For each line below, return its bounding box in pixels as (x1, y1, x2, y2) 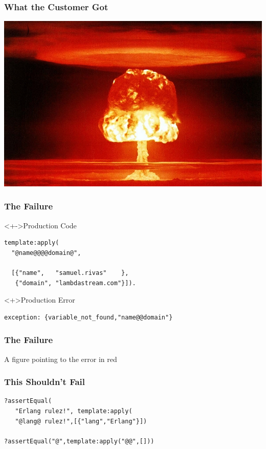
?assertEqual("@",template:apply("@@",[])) (4, 437, 154, 445)
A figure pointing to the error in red (4, 353, 117, 364)
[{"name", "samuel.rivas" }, (11, 269, 129, 276)
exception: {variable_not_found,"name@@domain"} (4, 313, 173, 321)
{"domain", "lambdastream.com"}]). (15, 279, 136, 287)
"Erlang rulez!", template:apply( (15, 407, 132, 415)
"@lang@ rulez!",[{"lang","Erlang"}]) (15, 417, 147, 425)
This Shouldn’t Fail (4, 375, 85, 388)
